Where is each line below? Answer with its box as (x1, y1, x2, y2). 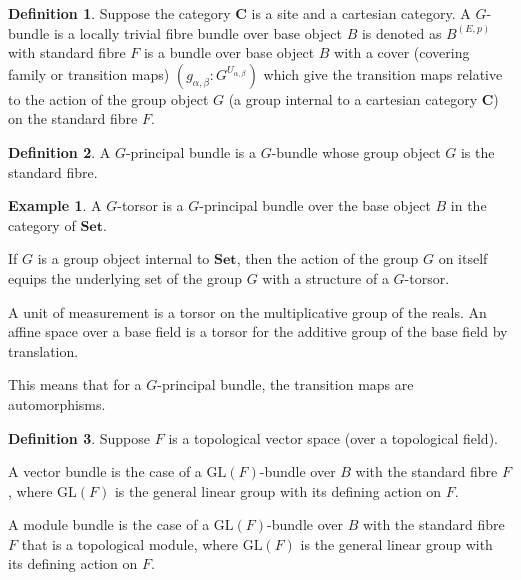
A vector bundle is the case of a (8, 461, 202, 482)
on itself (438, 248, 488, 269)
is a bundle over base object (143, 42, 315, 63)
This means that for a (8, 374, 142, 395)
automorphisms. (8, 393, 106, 414)
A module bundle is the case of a (8, 514, 210, 535)
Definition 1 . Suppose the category (8, 3, 231, 23)
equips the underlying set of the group (8, 267, 242, 288)
